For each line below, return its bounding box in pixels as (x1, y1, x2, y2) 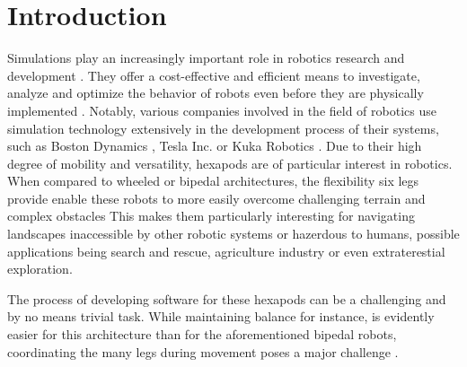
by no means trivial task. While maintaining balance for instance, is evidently (7, 307, 435, 326)
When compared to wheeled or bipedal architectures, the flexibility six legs (7, 171, 419, 190)
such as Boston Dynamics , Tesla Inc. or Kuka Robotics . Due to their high (7, 136, 422, 155)
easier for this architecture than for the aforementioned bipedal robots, (7, 325, 397, 344)
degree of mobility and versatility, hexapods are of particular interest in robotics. (7, 153, 453, 172)
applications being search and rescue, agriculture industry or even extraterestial (7, 241, 445, 260)
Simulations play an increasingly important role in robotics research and (7, 48, 405, 67)
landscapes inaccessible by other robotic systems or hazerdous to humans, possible (7, 224, 460, 243)
